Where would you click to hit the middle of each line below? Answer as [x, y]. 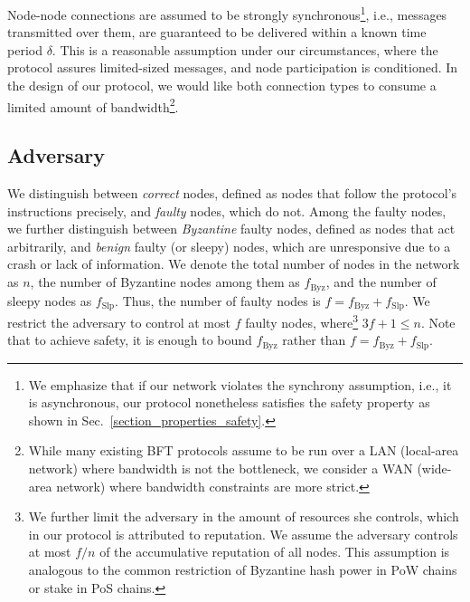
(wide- [434, 468]
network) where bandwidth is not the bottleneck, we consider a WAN [221, 468]
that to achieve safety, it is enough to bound [130, 340]
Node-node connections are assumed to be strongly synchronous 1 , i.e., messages [227, 13]
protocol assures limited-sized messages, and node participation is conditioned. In [233, 67]
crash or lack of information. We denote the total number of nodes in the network [234, 264]
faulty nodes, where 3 [302, 320]
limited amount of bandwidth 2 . [93, 105]
